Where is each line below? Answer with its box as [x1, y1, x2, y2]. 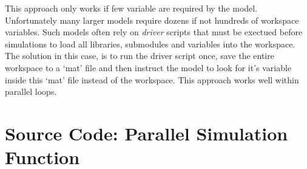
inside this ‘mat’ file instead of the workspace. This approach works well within [5, 73, 299, 86]
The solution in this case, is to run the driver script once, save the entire [5, 49, 274, 62]
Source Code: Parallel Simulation [5, 120, 288, 145]
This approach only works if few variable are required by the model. [5, 2, 258, 14]
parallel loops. [5, 85, 57, 98]
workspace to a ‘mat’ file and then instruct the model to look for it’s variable [5, 61, 292, 74]
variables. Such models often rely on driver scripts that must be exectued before [5, 26, 303, 38]
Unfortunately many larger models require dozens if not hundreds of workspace [5, 13, 299, 26]
